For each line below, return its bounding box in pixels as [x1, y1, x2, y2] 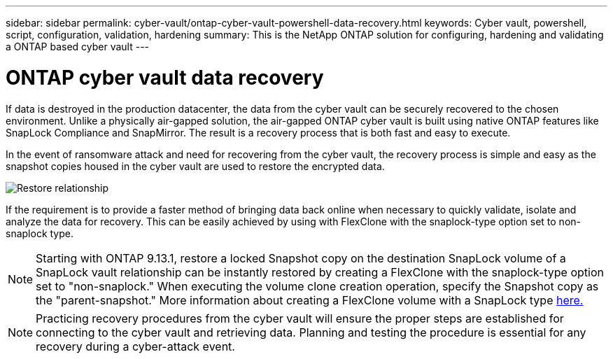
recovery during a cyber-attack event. [36, 339, 235, 353]
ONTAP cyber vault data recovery [6, 65, 324, 90]
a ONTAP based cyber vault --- [6, 41, 150, 52]
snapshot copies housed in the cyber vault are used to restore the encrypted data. [6, 160, 385, 172]
